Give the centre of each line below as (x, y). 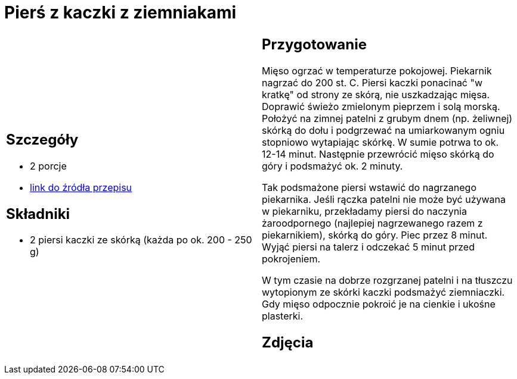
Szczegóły (42, 139)
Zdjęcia (288, 342)
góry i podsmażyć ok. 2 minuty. (332, 166)
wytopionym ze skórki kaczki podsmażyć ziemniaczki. (383, 292)
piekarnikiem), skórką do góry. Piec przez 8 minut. (375, 235)
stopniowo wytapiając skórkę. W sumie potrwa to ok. (380, 142)
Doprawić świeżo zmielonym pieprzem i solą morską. (381, 106)
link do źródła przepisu (81, 187)
